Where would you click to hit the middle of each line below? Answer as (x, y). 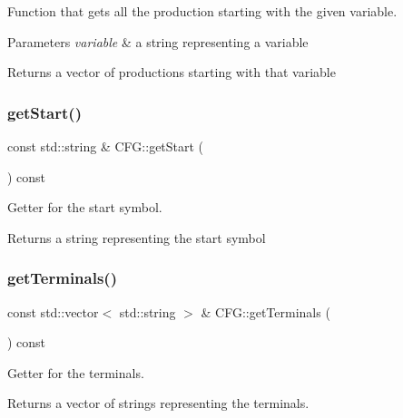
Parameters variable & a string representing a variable (158, 41)
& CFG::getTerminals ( (265, 311)
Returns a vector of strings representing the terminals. (158, 403)
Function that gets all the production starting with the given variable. (202, 11)
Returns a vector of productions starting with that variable (172, 72)
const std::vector (53, 311)
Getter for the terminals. (76, 372)
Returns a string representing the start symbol (137, 237)
